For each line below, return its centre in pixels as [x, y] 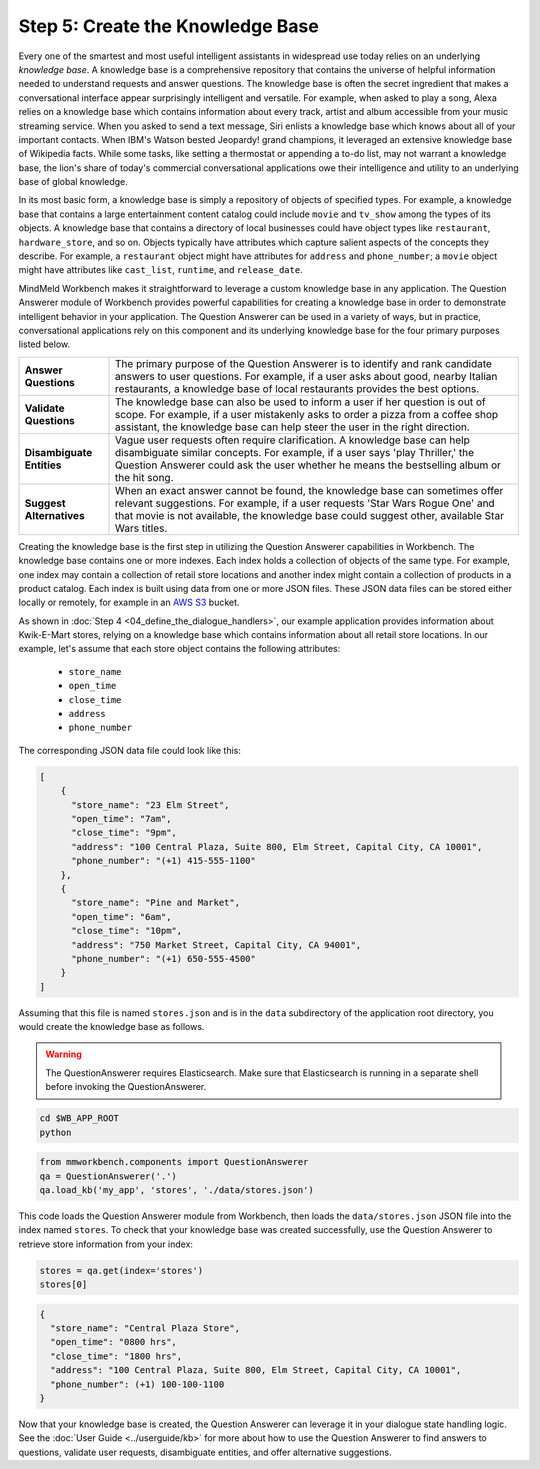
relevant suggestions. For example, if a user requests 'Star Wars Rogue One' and [305, 503]
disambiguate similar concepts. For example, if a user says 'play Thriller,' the [295, 452]
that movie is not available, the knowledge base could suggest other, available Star [310, 515]
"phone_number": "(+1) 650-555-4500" [164, 958]
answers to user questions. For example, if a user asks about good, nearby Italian [306, 376]
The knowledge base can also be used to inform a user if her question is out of [300, 402]
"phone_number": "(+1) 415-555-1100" [164, 861]
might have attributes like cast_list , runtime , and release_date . [161, 270]
